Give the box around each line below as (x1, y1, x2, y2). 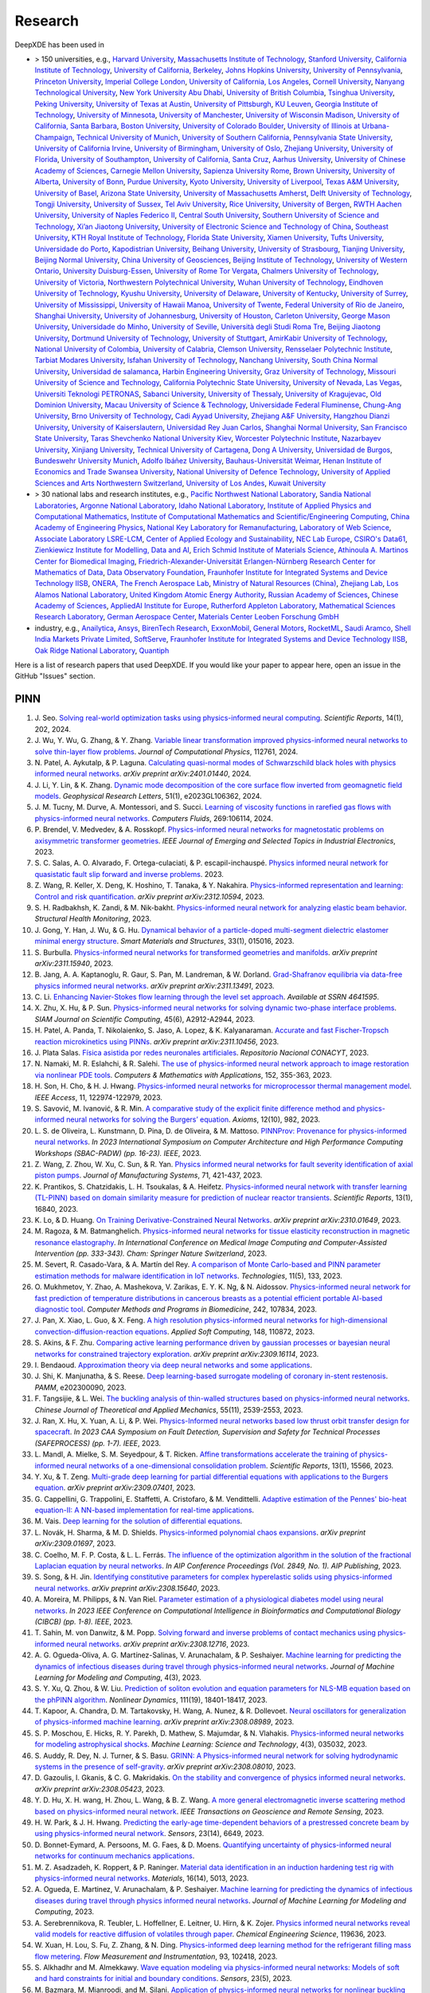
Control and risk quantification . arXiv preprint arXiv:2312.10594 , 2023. (34, 891, 265, 901)
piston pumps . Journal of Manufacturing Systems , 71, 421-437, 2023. (34, 1170, 263, 1180)
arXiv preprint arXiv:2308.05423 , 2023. (34, 1784, 165, 1794)
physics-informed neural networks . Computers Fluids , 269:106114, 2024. (34, 813, 274, 823)
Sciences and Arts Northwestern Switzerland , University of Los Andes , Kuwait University (34, 478, 326, 488)
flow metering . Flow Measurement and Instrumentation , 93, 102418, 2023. (34, 1952, 278, 1961)
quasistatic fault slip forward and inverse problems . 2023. (34, 869, 225, 879)
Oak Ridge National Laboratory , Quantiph (34, 646, 170, 655)
